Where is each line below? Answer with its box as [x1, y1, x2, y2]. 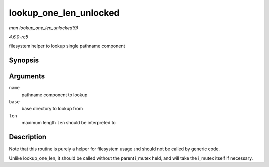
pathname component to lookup [21, 92, 88, 98]
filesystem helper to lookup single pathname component [9, 43, 125, 49]
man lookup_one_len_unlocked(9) [9, 25, 79, 31]
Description [9, 133, 47, 141]
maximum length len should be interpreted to [21, 120, 116, 126]
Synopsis [9, 56, 39, 65]
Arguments [9, 72, 45, 81]
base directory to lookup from [21, 106, 83, 112]
